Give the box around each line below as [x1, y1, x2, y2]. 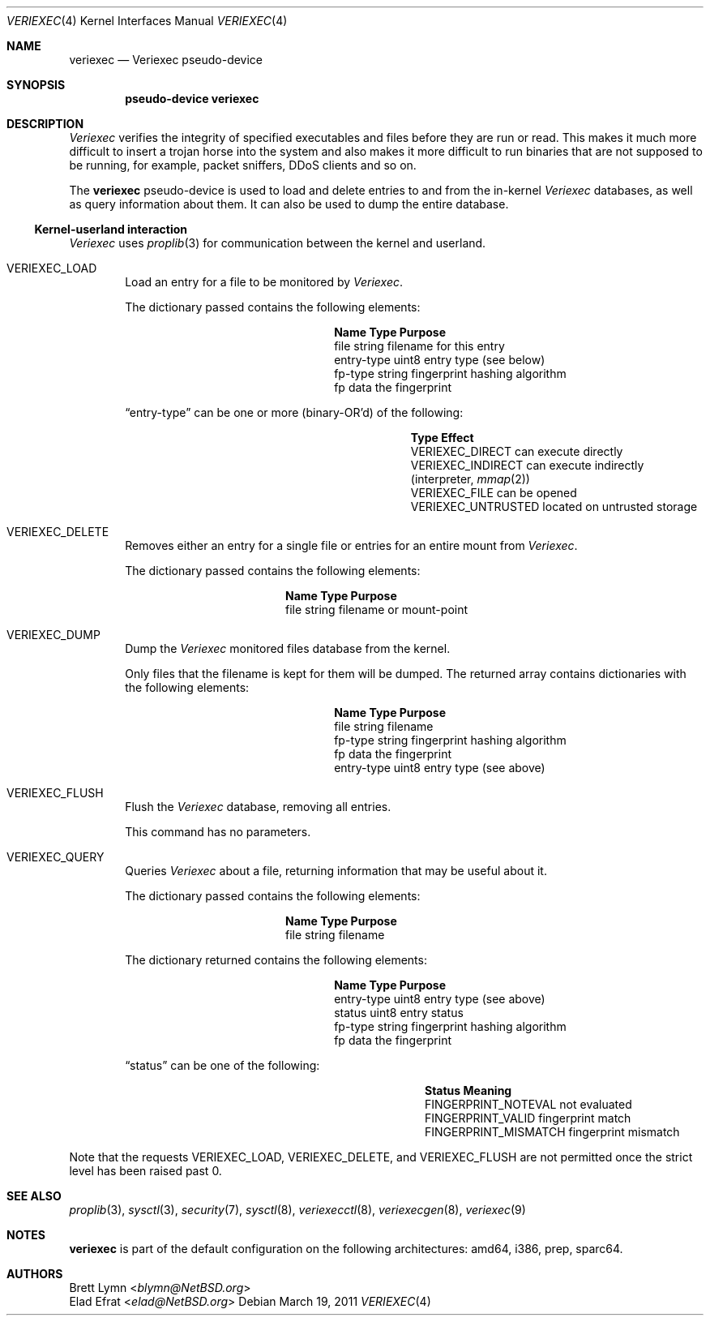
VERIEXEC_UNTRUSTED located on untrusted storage [410, 500, 698, 513]
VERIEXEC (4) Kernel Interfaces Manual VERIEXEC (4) [6, 14, 288, 28]
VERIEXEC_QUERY [6, 850, 105, 864]
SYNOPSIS [6, 78, 66, 92]
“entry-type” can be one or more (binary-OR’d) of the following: [125, 406, 464, 419]
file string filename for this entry [334, 339, 505, 353]
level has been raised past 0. [69, 1164, 222, 1178]
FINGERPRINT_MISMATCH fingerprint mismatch [425, 1125, 680, 1139]
